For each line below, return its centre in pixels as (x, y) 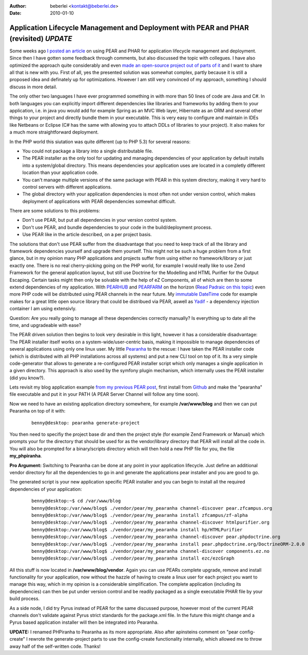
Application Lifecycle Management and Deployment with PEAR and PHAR (129, 28)
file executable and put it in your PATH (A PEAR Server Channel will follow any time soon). (104, 394)
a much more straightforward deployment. (54, 132)
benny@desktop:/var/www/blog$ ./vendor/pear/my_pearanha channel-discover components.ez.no (150, 551)
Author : (18, 6)
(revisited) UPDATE (41, 38)
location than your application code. (60, 172)
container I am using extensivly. (43, 309)
